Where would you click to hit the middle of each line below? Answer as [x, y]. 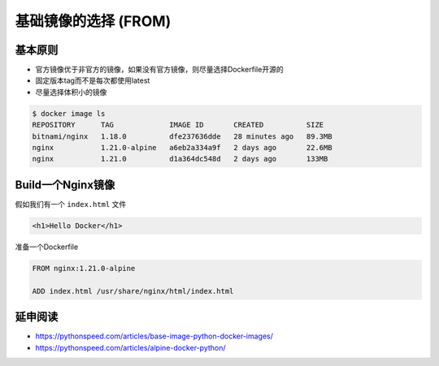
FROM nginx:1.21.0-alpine [84, 268]
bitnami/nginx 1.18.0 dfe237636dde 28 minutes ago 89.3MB [182, 136]
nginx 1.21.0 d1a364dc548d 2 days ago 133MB [180, 159]
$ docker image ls [69, 113]
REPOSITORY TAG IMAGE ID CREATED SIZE [178, 125]
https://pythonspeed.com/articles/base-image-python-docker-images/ [154, 336]
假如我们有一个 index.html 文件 [71, 204]
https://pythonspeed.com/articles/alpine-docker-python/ [131, 347]
